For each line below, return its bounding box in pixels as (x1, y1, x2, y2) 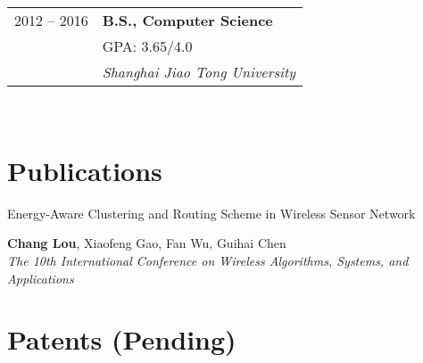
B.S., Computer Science (102, 10, 273, 30)
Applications (7, 268, 74, 287)
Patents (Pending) (7, 321, 236, 358)
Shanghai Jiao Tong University (102, 62, 296, 82)
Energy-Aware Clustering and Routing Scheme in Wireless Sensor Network (7, 203, 416, 222)
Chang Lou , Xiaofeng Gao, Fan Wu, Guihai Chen (7, 234, 286, 252)
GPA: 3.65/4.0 (102, 36, 193, 56)
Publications (7, 152, 162, 188)
